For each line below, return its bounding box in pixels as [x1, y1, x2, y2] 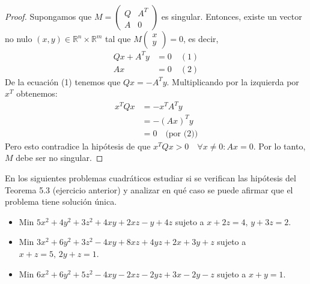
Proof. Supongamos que [5, 10, 92, 22]
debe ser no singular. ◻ [16, 151, 103, 164]
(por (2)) [165, 129, 198, 138]
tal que [105, 32, 131, 44]
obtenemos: [16, 87, 58, 100]
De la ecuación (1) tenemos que [5, 75, 121, 88]
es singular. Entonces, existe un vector [161, 10, 302, 22]
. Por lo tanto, [253, 139, 306, 152]
